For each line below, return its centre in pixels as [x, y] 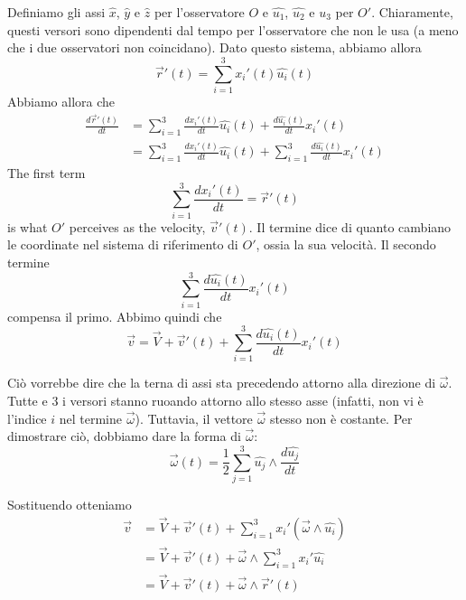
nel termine [90, 418]
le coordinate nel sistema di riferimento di [123, 244]
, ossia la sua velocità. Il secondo [346, 244]
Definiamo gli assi [56, 12]
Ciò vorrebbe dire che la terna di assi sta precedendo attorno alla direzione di [222, 383]
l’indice [27, 418]
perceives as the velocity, [137, 226]
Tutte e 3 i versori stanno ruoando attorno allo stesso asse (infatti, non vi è [215, 400]
